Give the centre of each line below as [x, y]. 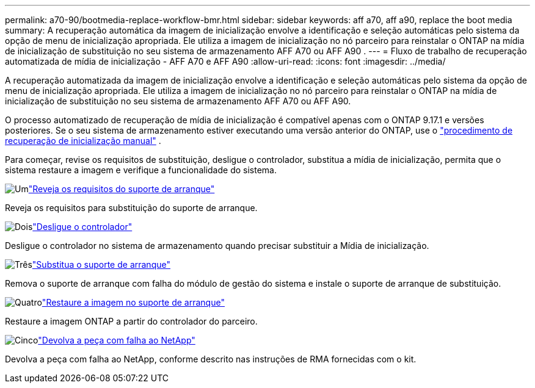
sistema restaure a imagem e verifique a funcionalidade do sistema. [141, 170]
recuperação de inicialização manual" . [83, 141]
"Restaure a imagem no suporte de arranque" [133, 302]
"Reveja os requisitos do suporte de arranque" [122, 189]
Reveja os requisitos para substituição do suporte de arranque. [131, 208]
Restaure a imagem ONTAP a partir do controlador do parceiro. [131, 321]
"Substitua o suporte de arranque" [101, 264]
